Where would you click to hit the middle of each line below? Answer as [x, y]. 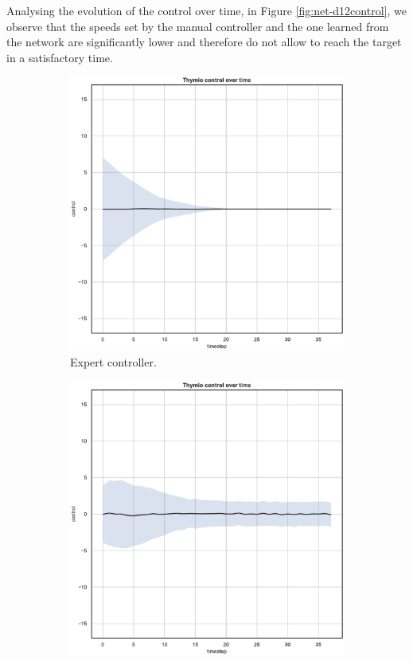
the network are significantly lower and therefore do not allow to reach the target [204, 42]
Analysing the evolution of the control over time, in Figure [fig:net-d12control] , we [206, 10]
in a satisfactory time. [60, 57]
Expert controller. [113, 361]
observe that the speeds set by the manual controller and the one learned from [198, 26]
